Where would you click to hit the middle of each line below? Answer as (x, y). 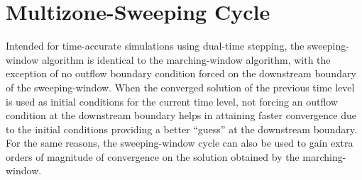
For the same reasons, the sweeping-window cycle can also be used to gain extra (180, 143)
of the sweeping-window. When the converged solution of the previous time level (180, 87)
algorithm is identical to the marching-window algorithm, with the (186, 59)
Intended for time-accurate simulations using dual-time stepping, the (155, 46)
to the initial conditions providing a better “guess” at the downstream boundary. (181, 129)
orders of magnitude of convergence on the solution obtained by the (153, 156)
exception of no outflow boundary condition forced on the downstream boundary (181, 73)
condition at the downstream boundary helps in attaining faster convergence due (181, 115)
